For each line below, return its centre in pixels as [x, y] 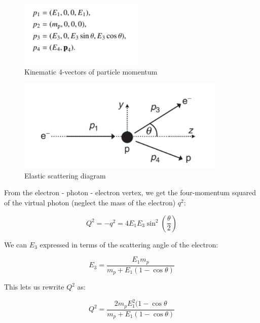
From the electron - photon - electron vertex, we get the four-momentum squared [130, 192]
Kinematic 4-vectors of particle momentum [91, 71]
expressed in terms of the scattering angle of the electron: [129, 244]
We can [16, 244]
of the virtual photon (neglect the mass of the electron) [90, 203]
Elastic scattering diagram [65, 175]
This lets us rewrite [34, 287]
